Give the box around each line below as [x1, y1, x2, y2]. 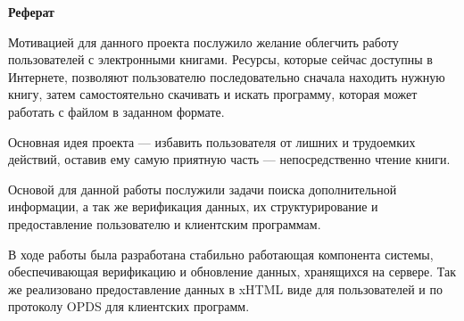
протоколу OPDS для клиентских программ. [8, 297, 250, 316]
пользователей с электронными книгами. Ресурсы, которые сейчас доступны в [8, 50, 433, 69]
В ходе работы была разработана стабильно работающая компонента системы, [8, 244, 434, 263]
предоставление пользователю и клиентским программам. [8, 214, 321, 233]
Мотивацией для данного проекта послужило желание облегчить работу [8, 32, 399, 51]
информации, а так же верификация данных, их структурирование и [8, 197, 378, 216]
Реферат [8, 3, 54, 21]
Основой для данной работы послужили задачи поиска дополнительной [8, 179, 397, 198]
